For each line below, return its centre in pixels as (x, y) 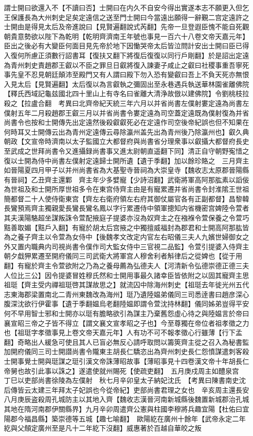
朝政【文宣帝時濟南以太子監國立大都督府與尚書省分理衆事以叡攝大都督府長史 (126, 141)
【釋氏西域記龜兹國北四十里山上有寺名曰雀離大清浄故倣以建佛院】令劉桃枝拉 (126, 93)
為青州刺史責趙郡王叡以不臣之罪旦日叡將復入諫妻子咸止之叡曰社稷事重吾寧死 (126, 65)
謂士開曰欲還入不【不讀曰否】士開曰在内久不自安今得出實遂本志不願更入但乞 (126, 7)
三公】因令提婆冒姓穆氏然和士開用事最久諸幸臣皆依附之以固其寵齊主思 (136, 275)
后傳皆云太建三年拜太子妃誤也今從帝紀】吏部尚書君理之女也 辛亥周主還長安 (126, 389)
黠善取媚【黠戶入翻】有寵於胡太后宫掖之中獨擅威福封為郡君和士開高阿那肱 (123, 227)
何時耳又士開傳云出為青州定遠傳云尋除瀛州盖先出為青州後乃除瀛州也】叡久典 (126, 131)
